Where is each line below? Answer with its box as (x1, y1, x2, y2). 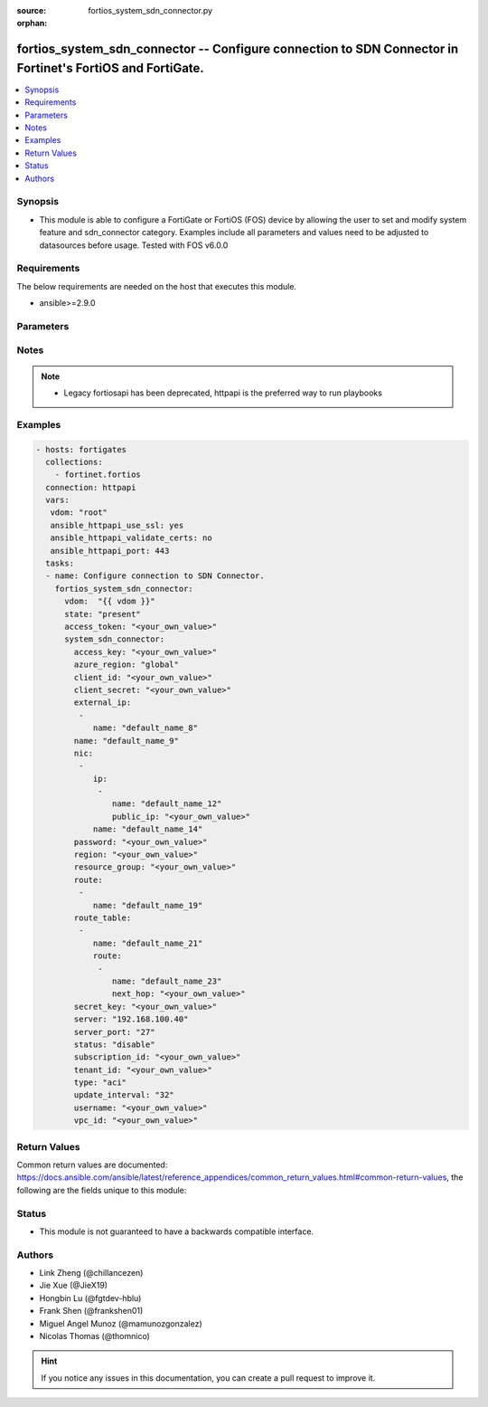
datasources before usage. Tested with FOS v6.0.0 (39, 240, 229, 251)
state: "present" (64, 609, 142, 619)
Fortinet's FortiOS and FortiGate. (16, 60, 205, 76)
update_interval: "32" (73, 1090, 175, 1100)
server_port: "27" (73, 1027, 155, 1037)
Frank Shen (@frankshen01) (39, 1306, 144, 1317)
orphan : (16, 18, 48, 29)
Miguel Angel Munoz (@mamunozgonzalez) (39, 1317, 202, 1329)
